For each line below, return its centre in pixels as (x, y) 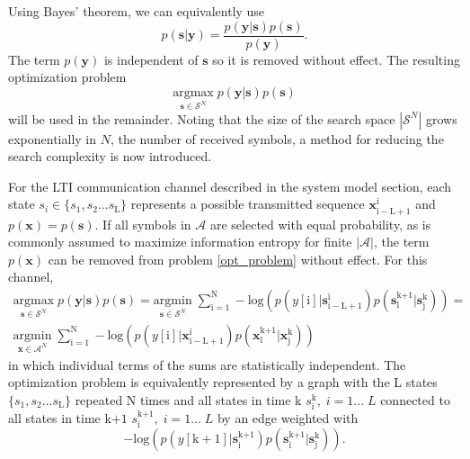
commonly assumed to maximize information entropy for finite (180, 242)
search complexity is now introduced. (110, 156)
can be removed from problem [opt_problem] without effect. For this (238, 259)
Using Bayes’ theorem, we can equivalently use (137, 11)
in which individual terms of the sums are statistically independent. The (207, 364)
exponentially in (53, 138)
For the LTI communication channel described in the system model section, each (230, 186)
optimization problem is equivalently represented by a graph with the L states (223, 382)
